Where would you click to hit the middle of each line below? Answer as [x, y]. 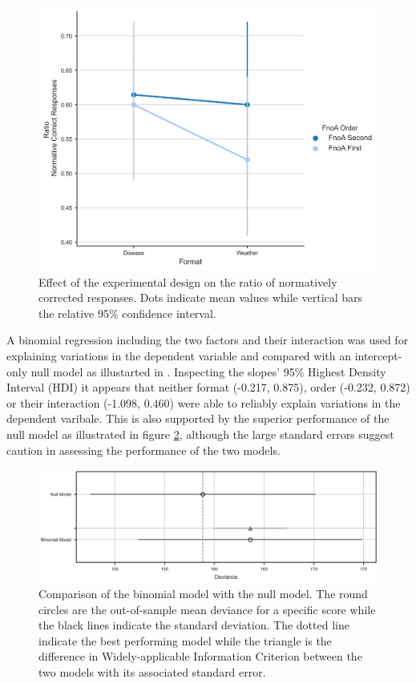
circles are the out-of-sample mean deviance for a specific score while [207, 609]
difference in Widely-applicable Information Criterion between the [200, 656]
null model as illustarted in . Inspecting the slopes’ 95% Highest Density [208, 371]
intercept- [378, 355]
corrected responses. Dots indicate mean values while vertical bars [201, 297]
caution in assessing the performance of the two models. [143, 450]
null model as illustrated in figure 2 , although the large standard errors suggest [200, 434]
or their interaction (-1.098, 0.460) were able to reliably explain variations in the [204, 402]
